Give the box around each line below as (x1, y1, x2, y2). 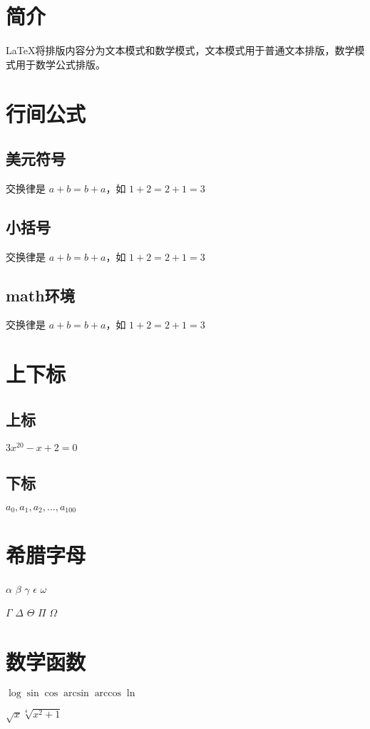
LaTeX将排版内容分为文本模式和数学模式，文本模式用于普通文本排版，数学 (6, 43, 355, 58)
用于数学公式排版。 (15, 56, 106, 71)
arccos (94, 688, 122, 698)
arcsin (63, 688, 89, 698)
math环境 (6, 284, 75, 306)
